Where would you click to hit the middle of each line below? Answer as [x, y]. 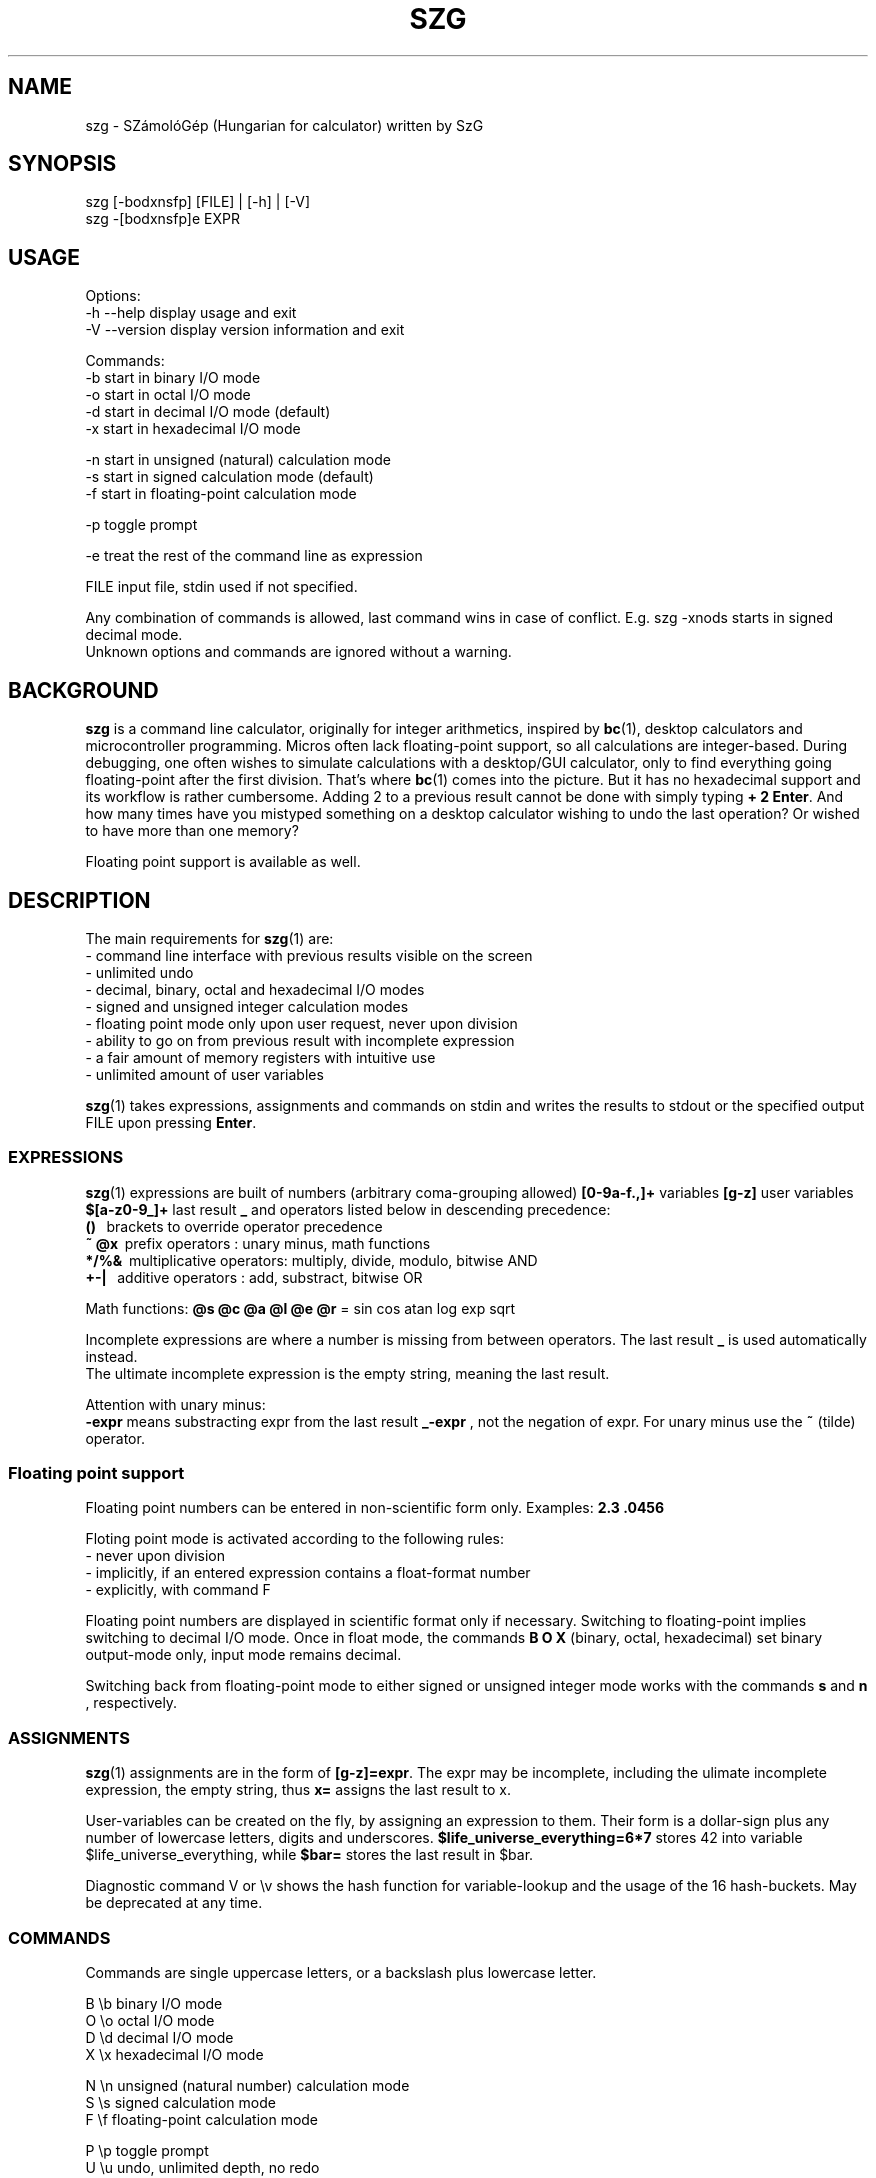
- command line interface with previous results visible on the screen [309, 955]
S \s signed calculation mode [180, 2102]
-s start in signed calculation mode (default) [229, 477]
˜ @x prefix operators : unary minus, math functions [258, 1243]
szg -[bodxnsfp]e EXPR [162, 219]
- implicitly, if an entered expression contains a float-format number [308, 1573]
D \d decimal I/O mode [159, 2037]
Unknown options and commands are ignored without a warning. [298, 652]
